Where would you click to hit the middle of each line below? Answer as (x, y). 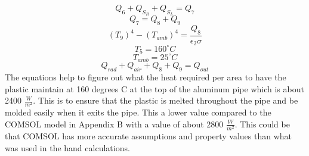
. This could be (262, 124)
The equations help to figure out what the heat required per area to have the (146, 77)
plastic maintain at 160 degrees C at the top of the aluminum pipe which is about (154, 88)
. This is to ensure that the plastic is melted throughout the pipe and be (166, 100)
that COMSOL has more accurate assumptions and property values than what (149, 136)
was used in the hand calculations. (67, 147)
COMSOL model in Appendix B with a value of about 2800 (114, 124)
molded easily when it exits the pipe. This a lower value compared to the (138, 112)
